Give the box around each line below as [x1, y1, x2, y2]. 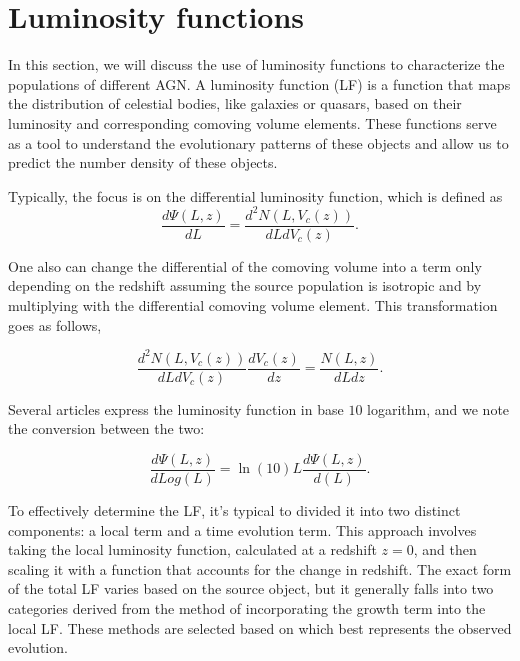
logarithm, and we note [367, 398, 510, 419]
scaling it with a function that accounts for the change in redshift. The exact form [8, 558, 512, 579]
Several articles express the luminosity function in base [8, 398, 344, 419]
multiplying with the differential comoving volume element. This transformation [8, 295, 498, 316]
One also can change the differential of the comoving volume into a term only [8, 255, 482, 276]
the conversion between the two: [8, 418, 205, 439]
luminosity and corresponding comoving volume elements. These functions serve [8, 112, 497, 133]
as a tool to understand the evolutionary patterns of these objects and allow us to [8, 132, 509, 153]
